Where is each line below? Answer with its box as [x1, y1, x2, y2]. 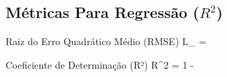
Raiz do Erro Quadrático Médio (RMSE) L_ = [6, 34, 207, 49]
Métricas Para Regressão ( [6, 1, 199, 23]
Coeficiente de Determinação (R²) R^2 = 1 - [6, 57, 194, 71]
